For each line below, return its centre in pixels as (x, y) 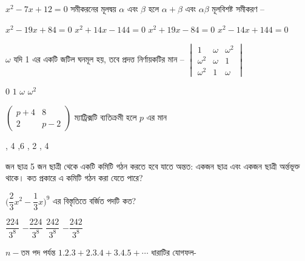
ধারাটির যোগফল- (174, 252)
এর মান (156, 117)
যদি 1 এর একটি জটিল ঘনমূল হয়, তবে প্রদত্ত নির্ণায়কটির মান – (99, 58)
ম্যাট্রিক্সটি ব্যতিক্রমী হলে (106, 117)
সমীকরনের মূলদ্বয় (93, 8)
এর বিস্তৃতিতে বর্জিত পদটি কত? (95, 201)
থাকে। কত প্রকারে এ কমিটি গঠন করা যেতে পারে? (74, 178)
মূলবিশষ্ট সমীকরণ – (238, 8)
